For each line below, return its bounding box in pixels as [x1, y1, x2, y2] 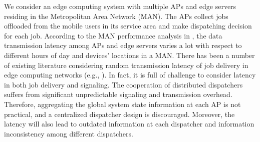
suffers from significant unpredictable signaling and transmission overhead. [4, 89, 232, 99]
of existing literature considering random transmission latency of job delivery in [4, 59, 248, 70]
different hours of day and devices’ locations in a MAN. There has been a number [4, 49, 255, 60]
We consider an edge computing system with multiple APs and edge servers [4, 1, 236, 11]
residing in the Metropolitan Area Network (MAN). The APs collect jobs [4, 10, 228, 21]
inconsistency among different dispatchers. [4, 128, 133, 138]
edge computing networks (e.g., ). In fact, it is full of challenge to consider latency [4, 69, 256, 80]
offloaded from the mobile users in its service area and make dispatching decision [4, 20, 252, 31]
